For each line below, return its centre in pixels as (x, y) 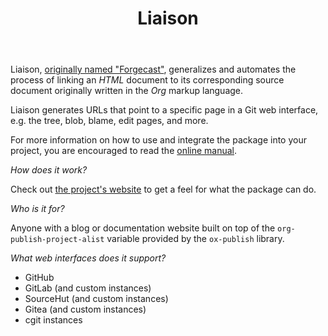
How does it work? (49, 170)
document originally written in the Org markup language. (127, 91)
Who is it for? (37, 209)
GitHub (39, 278)
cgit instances (53, 320)
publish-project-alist (57, 240)
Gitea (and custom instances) (85, 309)
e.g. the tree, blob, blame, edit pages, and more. (109, 121)
